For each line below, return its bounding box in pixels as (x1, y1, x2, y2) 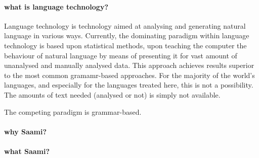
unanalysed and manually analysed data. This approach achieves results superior (4, 60, 254, 70)
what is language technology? (4, 1, 109, 12)
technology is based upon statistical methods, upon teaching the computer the (4, 40, 247, 50)
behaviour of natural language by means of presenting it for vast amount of (4, 50, 237, 60)
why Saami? (4, 126, 47, 136)
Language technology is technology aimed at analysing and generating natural (4, 20, 246, 31)
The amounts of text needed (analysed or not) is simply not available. (4, 89, 221, 100)
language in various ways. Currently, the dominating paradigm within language (4, 30, 249, 41)
